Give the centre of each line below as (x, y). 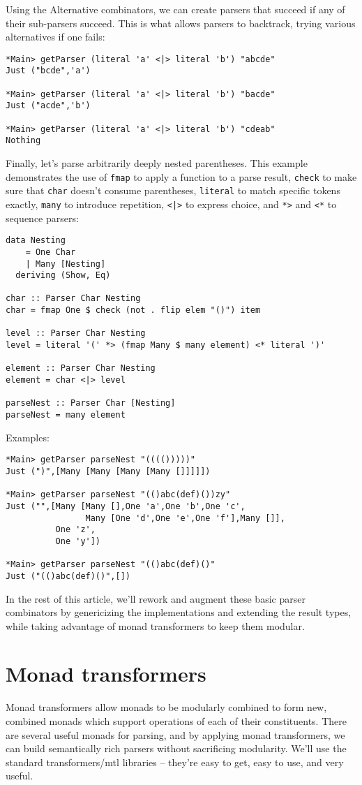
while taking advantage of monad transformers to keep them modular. (155, 625)
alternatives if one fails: (55, 37)
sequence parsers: (42, 218)
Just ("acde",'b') (48, 106)
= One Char (51, 252)
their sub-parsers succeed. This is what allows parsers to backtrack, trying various (181, 23)
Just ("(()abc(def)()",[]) (68, 576)
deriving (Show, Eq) (63, 276)
